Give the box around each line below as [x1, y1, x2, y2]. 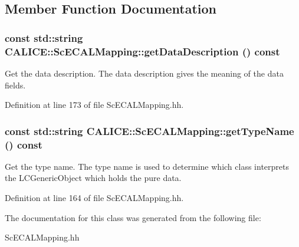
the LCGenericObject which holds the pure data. [5, 172, 182, 184]
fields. [5, 78, 26, 91]
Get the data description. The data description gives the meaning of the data [5, 67, 284, 79]
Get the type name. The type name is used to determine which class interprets [5, 160, 289, 172]
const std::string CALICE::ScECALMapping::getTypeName [5, 123, 294, 138]
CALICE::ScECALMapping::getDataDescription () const [5, 44, 280, 58]
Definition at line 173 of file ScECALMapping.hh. [5, 98, 184, 111]
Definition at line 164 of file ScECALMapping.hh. [5, 192, 184, 204]
